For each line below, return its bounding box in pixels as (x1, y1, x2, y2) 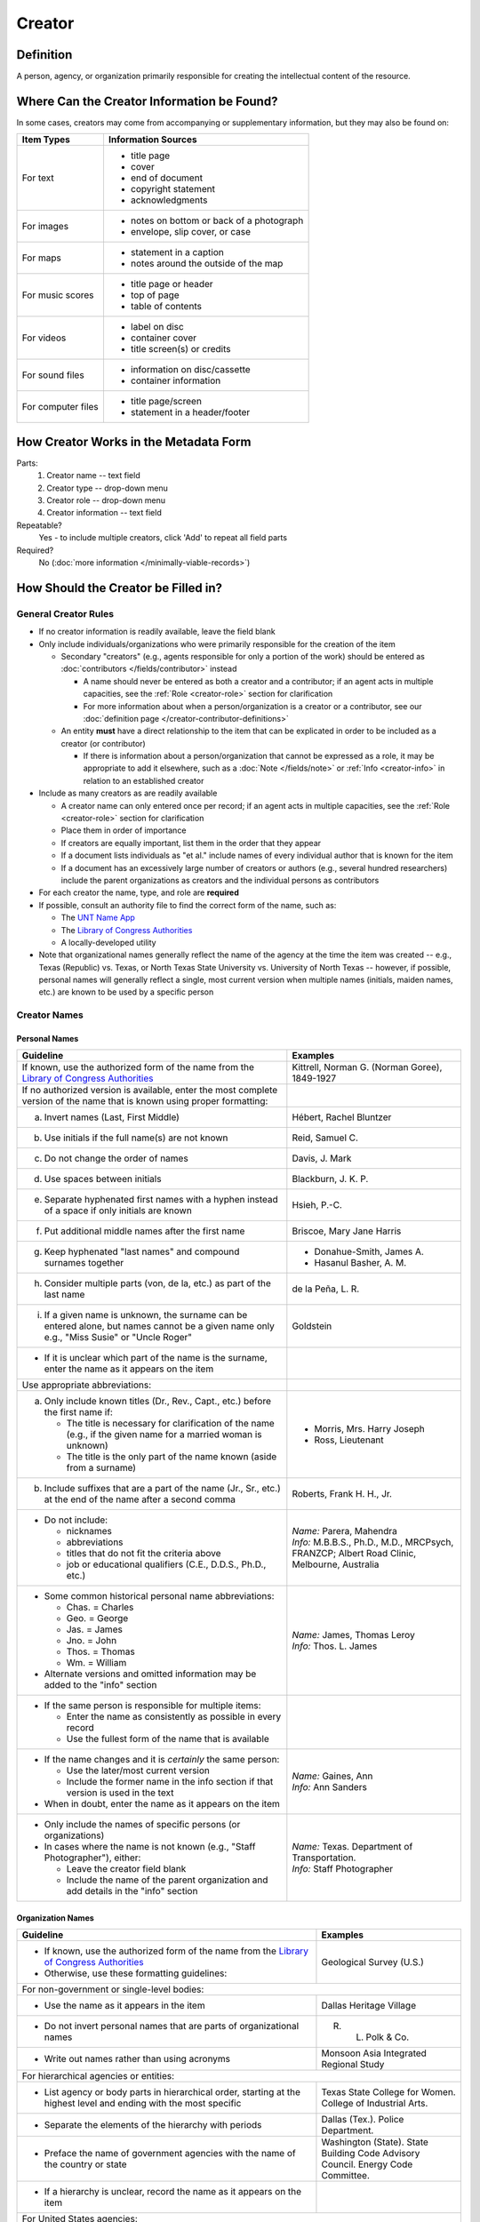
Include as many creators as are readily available (38, 787, 218, 799)
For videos (21, 332, 67, 344)
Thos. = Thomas (66, 1645, 135, 1658)
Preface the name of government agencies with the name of (44, 2147, 297, 2160)
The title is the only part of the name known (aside (66, 1451, 277, 1463)
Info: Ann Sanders (292, 1781, 368, 1794)
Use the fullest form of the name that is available (66, 1733, 270, 1746)
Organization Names (16, 1913, 95, 1923)
